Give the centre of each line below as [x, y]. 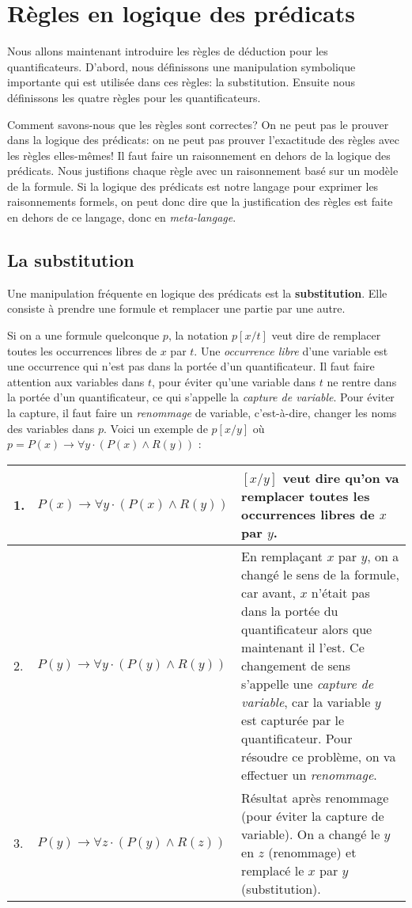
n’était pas [340, 592]
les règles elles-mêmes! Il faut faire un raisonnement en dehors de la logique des [199, 155]
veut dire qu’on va [341, 477]
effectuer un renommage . [309, 774]
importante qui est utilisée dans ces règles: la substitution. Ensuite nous [181, 82]
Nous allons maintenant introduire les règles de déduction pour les [168, 51]
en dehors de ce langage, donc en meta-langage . [122, 217]
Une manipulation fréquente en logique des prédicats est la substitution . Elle [197, 293]
